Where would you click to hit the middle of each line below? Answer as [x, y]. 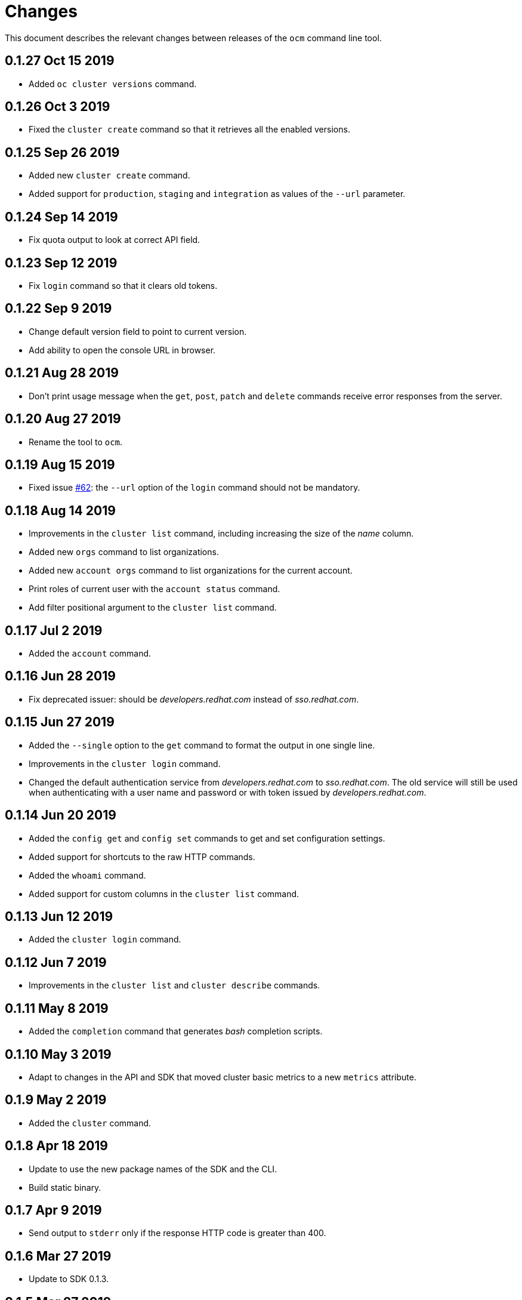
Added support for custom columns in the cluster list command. [164, 894]
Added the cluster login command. [105, 939]
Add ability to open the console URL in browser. [122, 350]
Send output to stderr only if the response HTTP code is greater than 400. [177, 1233]
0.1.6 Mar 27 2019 [58, 1256]
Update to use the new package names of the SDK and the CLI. [153, 1169]
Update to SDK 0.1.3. [69, 1279]
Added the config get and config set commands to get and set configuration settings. [207, 838]
